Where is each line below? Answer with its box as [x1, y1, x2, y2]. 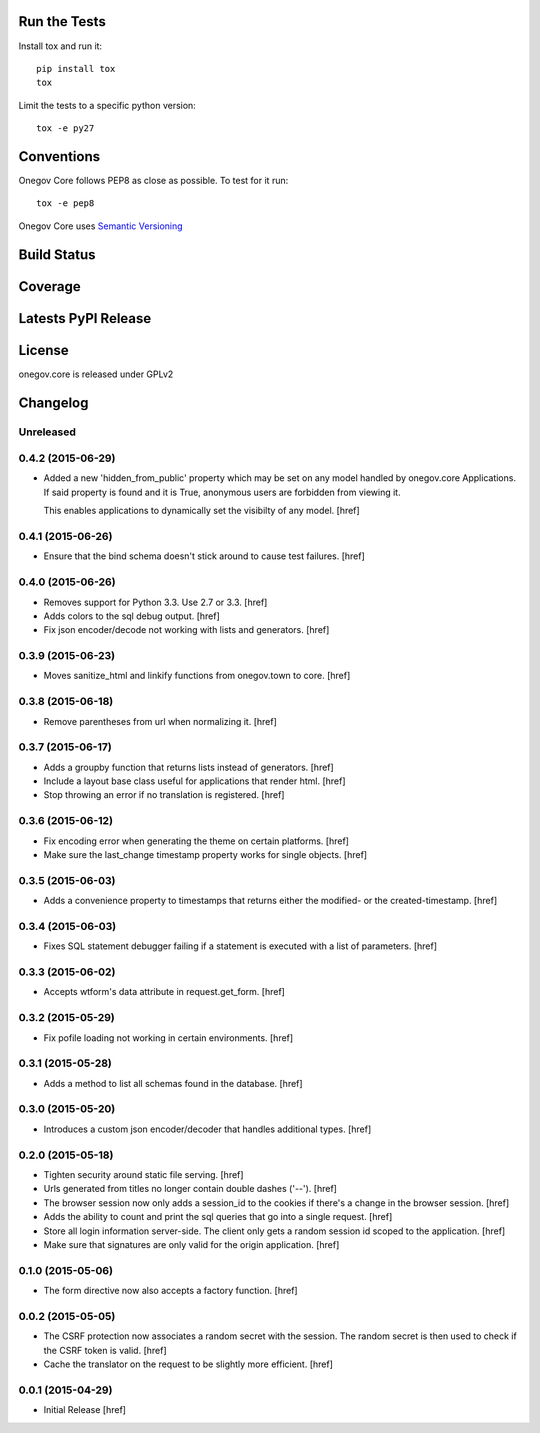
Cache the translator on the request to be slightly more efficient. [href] [43, 1358, 334, 1370]
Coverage [18, 278, 81, 295]
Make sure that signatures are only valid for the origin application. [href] [43, 1238, 340, 1250]
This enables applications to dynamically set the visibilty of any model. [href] [43, 505, 360, 517]
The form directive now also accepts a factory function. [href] [43, 1285, 299, 1297]
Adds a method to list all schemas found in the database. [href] [43, 1077, 304, 1089]
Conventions [18, 148, 101, 165]
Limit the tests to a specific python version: [18, 99, 197, 111]
